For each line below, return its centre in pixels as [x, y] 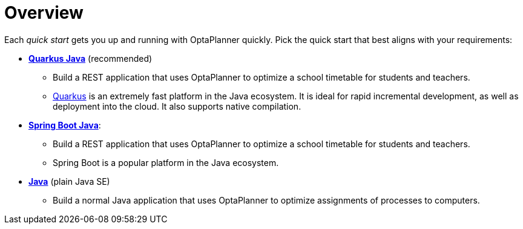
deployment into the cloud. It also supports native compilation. [177, 106]
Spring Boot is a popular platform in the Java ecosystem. [166, 162]
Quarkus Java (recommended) [90, 58]
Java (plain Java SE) [69, 181]
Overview [44, 13]
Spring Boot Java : [65, 125]
